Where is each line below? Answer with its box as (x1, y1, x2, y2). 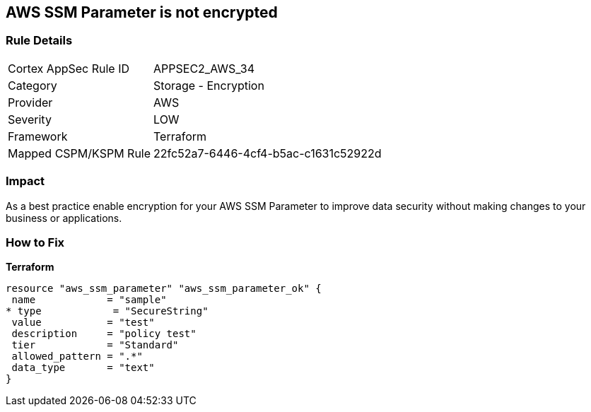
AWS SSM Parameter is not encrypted (6, 4, 278, 21)
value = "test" (11, 317, 155, 329)
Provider (8, 95, 53, 110)
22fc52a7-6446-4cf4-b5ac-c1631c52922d (153, 146, 382, 160)
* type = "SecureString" (6, 305, 209, 317)
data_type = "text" (11, 362, 155, 374)
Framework (8, 129, 68, 143)
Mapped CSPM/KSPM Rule (8, 146, 151, 160)
